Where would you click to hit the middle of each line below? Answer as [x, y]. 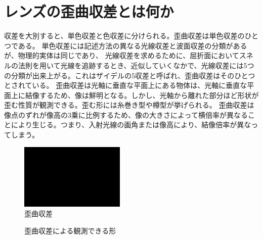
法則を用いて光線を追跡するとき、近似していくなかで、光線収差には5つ [136, 65]
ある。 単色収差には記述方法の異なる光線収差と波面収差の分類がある [133, 45]
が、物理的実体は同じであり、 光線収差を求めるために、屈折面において [122, 55]
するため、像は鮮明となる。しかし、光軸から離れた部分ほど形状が [149, 95]
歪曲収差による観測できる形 [70, 230]
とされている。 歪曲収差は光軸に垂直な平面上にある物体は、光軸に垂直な [126, 85]
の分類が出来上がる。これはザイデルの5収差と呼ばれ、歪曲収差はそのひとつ [130, 75]
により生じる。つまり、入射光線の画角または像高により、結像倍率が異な [131, 125]
